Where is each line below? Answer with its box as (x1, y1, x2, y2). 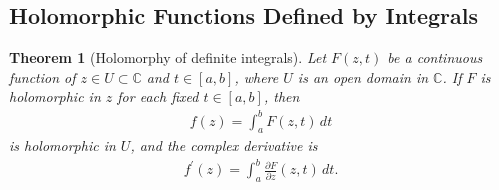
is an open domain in (297, 66, 429, 87)
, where (234, 66, 279, 87)
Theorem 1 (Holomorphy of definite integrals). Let (9, 47, 327, 68)
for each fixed (117, 86, 199, 107)
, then (263, 86, 300, 107)
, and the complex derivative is (130, 135, 318, 156)
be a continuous (387, 47, 483, 68)
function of (9, 66, 76, 87)
